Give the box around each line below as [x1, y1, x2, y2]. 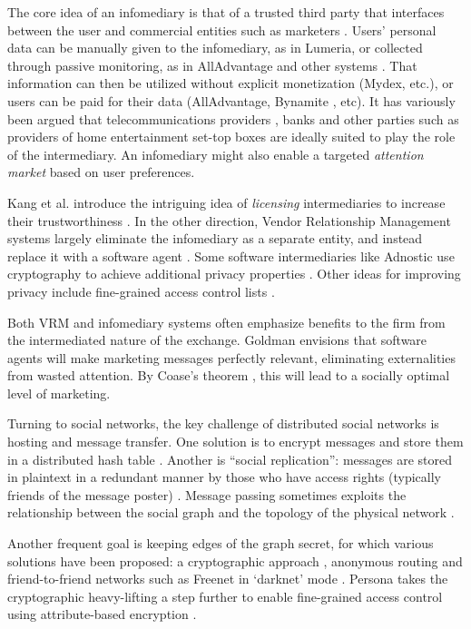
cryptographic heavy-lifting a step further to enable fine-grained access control [7, 586, 443, 605]
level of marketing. [7, 383, 111, 402]
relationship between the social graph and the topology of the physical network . [7, 503, 455, 522]
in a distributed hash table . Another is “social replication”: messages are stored [7, 449, 453, 468]
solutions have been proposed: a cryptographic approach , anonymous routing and [7, 551, 463, 570]
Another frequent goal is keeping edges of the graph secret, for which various [7, 534, 434, 553]
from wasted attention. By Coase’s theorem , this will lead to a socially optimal [7, 366, 450, 385]
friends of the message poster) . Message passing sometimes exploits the [7, 485, 407, 504]
